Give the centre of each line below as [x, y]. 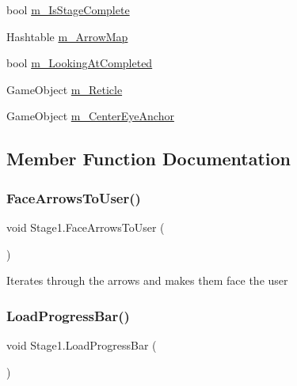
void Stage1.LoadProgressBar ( [82, 344]
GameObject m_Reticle [65, 89]
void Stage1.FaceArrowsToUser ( [86, 227]
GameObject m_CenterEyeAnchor [90, 116]
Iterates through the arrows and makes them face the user [147, 280]
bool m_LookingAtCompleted [80, 63]
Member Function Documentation [149, 159]
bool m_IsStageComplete [68, 9]
